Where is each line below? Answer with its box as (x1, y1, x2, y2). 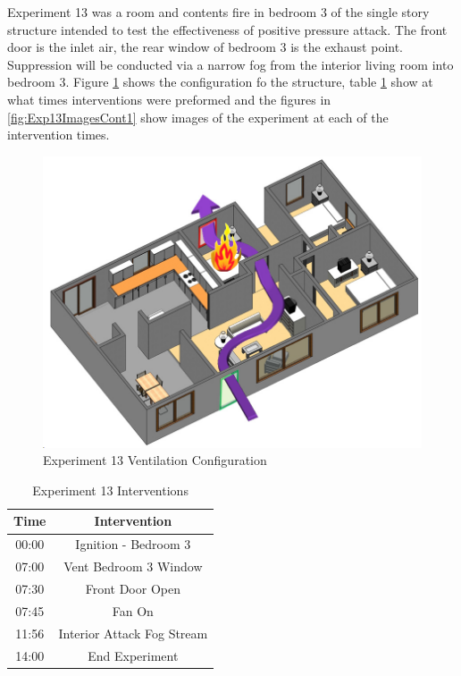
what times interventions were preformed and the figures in (7, 89, 331, 108)
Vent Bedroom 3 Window (63, 557, 203, 576)
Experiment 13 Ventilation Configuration (43, 451, 267, 469)
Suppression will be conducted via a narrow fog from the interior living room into (7, 55, 454, 73)
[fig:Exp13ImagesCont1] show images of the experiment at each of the (7, 107, 389, 126)
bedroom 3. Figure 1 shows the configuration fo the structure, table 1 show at (7, 72, 433, 91)
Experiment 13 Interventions (32, 480, 189, 499)
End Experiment (88, 646, 179, 664)
